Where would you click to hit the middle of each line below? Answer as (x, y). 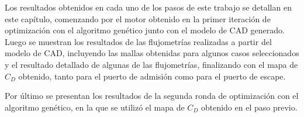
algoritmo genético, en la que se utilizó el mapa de (95, 107)
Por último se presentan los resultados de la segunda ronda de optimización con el (152, 96)
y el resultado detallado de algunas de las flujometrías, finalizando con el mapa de (151, 64)
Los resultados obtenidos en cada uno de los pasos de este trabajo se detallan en (148, 7)
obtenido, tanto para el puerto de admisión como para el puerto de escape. (152, 76)
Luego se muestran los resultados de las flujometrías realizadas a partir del (138, 41)
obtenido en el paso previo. (249, 107)
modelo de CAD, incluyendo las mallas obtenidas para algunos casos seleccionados (152, 53)
